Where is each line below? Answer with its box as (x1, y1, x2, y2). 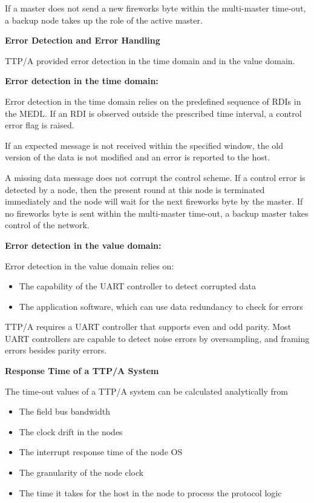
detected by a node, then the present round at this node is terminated (5, 183, 265, 196)
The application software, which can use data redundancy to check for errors (19, 300, 303, 312)
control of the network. (5, 219, 90, 231)
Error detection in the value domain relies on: (5, 259, 174, 272)
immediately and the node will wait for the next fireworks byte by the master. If (5, 195, 303, 208)
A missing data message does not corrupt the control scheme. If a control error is (5, 171, 306, 183)
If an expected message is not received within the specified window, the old (5, 139, 283, 151)
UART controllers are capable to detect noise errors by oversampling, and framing (5, 332, 310, 344)
